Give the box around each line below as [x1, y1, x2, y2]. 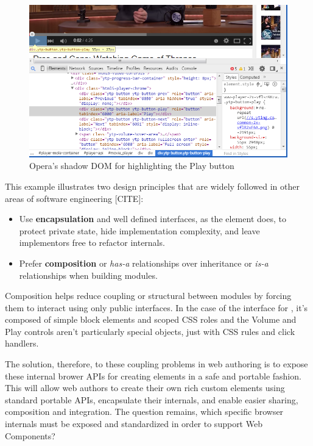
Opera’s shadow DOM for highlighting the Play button [29, 159, 234, 172]
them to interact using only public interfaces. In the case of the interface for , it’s [5, 301, 308, 314]
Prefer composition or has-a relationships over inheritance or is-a [19, 256, 269, 269]
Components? [5, 429, 55, 442]
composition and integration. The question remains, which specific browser [5, 405, 284, 418]
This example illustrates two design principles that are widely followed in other [5, 179, 300, 192]
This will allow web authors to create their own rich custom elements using [5, 381, 285, 394]
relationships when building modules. [19, 268, 158, 281]
